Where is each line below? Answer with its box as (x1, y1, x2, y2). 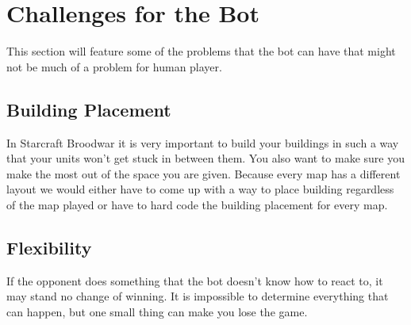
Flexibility (6, 235, 92, 259)
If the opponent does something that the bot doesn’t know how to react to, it (6, 272, 383, 289)
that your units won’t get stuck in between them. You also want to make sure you (6, 150, 405, 166)
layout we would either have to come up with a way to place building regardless (6, 181, 394, 197)
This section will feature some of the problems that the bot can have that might (6, 43, 396, 59)
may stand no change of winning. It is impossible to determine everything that (6, 288, 389, 304)
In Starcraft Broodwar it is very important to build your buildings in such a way (6, 134, 399, 151)
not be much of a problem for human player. (6, 58, 222, 75)
